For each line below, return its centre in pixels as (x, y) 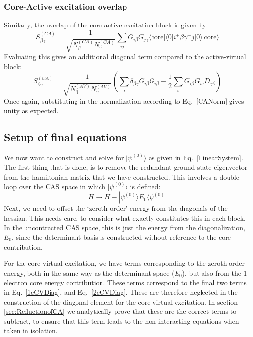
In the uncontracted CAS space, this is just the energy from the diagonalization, (125, 227)
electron (16, 282)
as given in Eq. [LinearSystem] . (196, 157)
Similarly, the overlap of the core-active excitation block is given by (105, 25)
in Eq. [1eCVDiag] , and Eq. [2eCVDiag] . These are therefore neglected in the (121, 292)
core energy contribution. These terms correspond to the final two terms (138, 282)
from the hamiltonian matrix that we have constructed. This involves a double (122, 177)
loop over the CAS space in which (55, 186)
